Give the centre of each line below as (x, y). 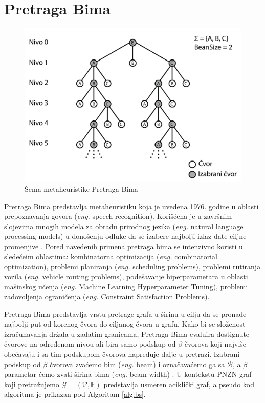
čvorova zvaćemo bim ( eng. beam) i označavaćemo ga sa (137, 364)
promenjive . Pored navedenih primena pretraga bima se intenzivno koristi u (124, 246)
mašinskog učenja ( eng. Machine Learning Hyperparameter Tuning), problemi (126, 286)
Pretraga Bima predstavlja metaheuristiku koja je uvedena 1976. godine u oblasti (131, 206)
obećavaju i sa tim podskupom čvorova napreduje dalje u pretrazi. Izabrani (122, 354)
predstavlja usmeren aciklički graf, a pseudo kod (179, 384)
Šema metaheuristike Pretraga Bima (81, 189)
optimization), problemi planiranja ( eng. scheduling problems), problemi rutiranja (132, 266)
